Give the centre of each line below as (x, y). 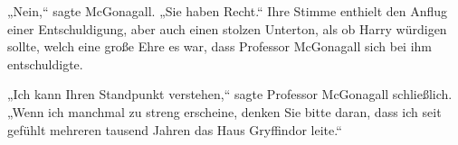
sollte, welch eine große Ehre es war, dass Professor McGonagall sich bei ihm (219, 46)
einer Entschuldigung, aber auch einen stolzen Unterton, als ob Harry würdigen (227, 28)
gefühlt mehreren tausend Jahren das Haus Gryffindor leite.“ (175, 129)
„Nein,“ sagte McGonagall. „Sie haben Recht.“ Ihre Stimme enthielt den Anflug (228, 11)
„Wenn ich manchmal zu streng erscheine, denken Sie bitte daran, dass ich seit (224, 111)
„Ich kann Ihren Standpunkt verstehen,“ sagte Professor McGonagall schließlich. (230, 94)
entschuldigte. (45, 63)
